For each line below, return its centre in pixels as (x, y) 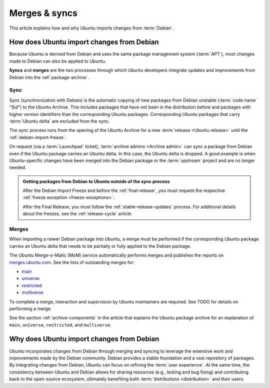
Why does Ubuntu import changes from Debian (84, 339)
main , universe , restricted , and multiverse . (60, 324)
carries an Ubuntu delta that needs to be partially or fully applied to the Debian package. (100, 246)
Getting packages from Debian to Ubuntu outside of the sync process (96, 181)
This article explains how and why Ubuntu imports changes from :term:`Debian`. (92, 28)
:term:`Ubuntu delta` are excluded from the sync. (59, 121)
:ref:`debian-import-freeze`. (38, 137)
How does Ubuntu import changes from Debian (84, 42)
